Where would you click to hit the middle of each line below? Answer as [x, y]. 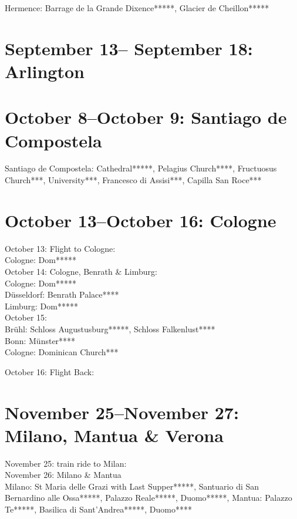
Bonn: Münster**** [40, 340]
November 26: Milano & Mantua [63, 475]
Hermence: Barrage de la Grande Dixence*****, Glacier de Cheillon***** [137, 8]
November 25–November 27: [122, 412]
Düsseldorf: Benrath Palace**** [62, 294]
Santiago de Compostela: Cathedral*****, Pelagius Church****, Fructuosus [141, 168]
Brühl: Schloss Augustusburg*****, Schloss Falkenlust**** [110, 328]
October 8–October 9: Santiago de [146, 117]
